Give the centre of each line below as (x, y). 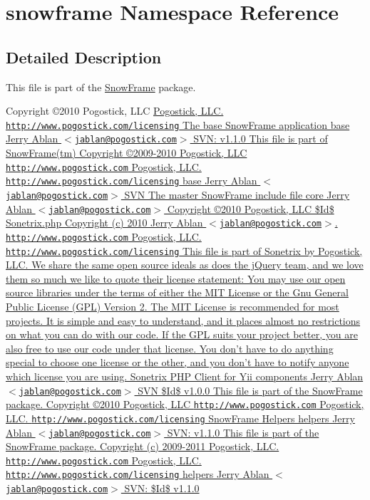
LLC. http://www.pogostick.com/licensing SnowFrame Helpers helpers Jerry (180, 418)
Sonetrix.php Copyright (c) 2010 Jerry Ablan (104, 223)
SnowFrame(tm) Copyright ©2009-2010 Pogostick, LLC (127, 153)
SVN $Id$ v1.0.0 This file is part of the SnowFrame (250, 390)
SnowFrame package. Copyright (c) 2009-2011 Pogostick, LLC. (143, 446)
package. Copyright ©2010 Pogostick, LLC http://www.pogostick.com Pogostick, (185, 404)
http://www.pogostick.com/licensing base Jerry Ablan (132, 181)
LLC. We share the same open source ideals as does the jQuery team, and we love (185, 265)
